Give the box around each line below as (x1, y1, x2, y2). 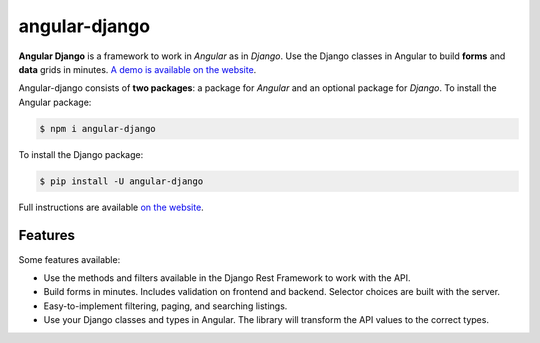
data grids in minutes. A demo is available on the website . (18, 63, 257, 75)
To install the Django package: (18, 148, 144, 160)
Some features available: (18, 253, 121, 265)
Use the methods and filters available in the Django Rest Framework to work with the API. (43, 271, 411, 284)
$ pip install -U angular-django (39, 175, 204, 187)
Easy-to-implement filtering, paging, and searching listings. (43, 300, 288, 312)
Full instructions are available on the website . (18, 201, 204, 213)
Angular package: (18, 96, 92, 108)
